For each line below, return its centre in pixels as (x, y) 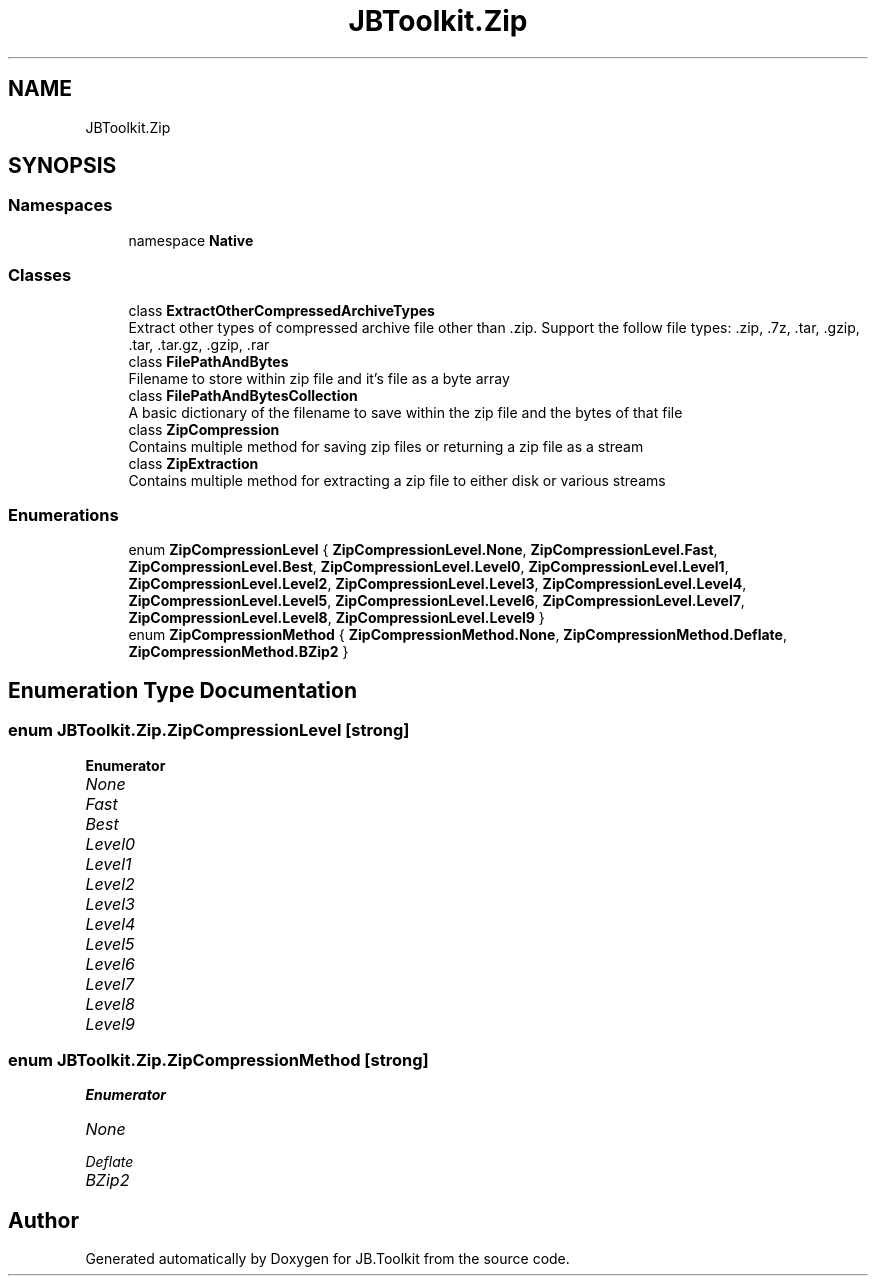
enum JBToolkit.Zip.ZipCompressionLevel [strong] (209, 730)
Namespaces (60, 205)
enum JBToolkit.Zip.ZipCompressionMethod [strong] (218, 1059)
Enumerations (63, 514)
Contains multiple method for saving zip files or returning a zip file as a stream (386, 446)
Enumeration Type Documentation (182, 690)
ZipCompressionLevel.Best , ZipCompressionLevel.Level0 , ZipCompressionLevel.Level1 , (428, 567)
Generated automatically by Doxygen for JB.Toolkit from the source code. (327, 1259)
